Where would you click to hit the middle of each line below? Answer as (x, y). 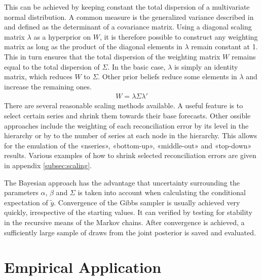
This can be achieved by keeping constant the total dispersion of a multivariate (127, 7)
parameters (21, 192)
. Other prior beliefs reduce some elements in (167, 76)
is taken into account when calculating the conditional (162, 192)
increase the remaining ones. (48, 86)
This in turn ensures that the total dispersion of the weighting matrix (112, 56)
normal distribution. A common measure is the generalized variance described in (129, 17)
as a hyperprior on (62, 36)
